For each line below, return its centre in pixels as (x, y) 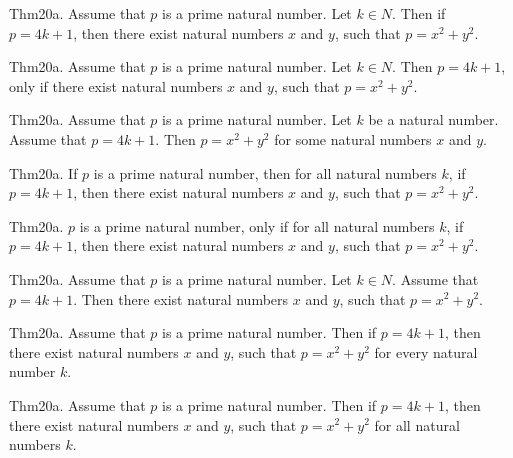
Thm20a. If (43, 172)
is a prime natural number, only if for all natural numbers (257, 225)
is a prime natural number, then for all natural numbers (265, 172)
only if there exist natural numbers (116, 85)
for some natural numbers (353, 138)
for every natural (426, 351)
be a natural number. (433, 119)
